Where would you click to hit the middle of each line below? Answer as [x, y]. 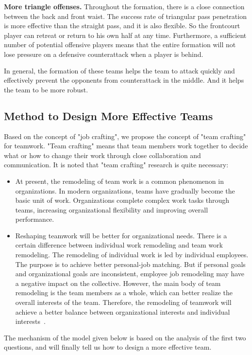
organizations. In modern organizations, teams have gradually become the [125, 190]
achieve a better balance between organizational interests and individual [123, 311]
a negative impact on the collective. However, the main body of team [118, 283]
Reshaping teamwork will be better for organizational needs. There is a [121, 235]
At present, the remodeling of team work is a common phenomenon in [119, 181]
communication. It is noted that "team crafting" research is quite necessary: [116, 165]
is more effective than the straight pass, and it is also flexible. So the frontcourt [122, 26]
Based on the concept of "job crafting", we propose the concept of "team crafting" [125, 136]
